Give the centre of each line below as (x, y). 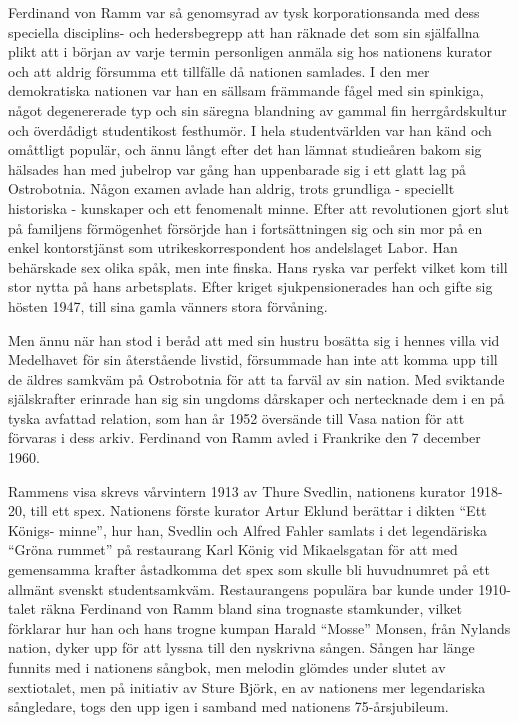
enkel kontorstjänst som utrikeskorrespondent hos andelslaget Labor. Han (233, 247)
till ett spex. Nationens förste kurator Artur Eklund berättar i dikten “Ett (258, 510)
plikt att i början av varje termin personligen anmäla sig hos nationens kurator (250, 51)
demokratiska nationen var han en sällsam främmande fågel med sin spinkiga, (246, 90)
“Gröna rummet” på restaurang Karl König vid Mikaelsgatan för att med (233, 549)
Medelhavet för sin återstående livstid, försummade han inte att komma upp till (253, 359)
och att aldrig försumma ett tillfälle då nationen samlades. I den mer (219, 70)
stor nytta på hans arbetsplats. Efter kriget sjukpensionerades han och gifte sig (250, 286)
